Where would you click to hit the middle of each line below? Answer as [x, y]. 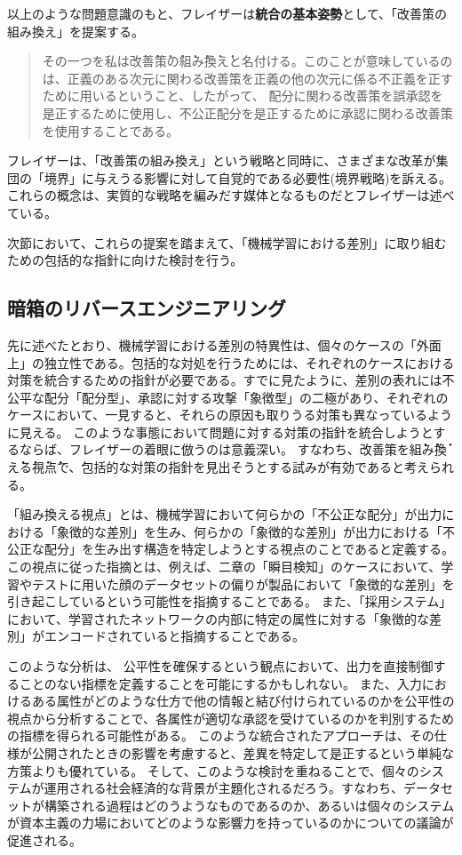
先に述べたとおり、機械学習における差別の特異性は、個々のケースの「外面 [224, 344]
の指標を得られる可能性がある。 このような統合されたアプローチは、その [221, 735]
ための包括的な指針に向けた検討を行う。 [125, 260]
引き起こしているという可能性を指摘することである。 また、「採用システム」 [230, 601]
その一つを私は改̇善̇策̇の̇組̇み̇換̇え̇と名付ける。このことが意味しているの [247, 61]
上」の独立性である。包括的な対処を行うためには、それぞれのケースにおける [231, 362]
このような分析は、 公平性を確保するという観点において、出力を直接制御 [220, 666]
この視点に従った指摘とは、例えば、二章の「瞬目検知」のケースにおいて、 [224, 567]
